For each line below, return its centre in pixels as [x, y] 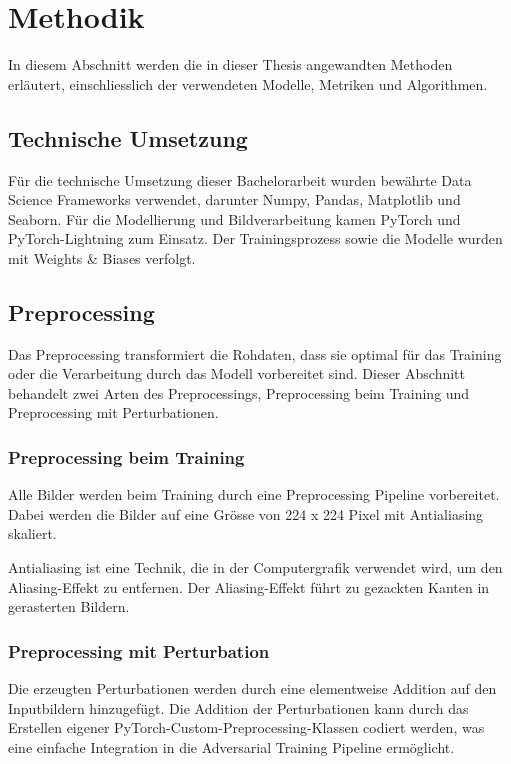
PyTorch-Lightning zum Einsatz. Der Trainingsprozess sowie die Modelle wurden [255, 238]
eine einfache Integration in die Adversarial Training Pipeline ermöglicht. [231, 746]
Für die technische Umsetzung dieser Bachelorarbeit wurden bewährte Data [240, 179]
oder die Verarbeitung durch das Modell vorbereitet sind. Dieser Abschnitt [236, 373]
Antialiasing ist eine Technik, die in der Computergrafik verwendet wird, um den [255, 567]
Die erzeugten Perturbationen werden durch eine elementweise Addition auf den [252, 688]
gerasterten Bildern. [69, 606]
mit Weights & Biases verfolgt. [102, 257]
